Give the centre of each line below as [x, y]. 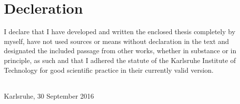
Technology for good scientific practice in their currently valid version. [109, 70]
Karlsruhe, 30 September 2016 [49, 95]
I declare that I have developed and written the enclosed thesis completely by [120, 31]
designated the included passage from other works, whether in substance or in [120, 51]
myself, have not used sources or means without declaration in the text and [117, 41]
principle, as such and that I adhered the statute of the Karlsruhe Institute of [120, 60]
